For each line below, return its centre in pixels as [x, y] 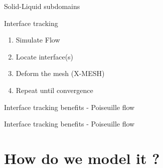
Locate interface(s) [45, 56]
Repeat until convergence [54, 90]
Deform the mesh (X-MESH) [60, 73]
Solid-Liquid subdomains [42, 6]
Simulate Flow [38, 40]
